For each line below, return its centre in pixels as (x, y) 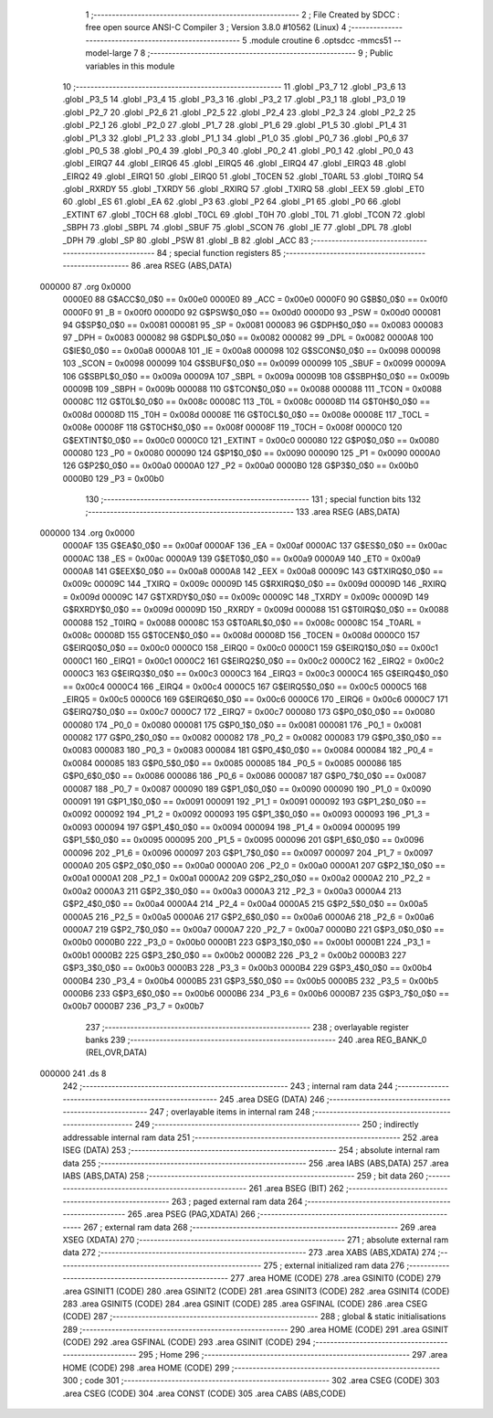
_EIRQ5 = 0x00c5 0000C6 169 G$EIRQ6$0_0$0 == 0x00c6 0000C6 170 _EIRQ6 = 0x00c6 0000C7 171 (255, 698)
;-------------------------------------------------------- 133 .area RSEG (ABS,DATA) (243, 512)
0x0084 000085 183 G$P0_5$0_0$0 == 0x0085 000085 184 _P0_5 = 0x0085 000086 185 (232, 762)
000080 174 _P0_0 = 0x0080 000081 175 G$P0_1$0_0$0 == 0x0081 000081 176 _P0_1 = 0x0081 (242, 725)
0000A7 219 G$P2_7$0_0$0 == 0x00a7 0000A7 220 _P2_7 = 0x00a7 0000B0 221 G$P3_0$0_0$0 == (253, 929)
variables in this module (130, 66)
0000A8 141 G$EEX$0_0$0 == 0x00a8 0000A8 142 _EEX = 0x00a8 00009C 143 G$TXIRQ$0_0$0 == (253, 571)
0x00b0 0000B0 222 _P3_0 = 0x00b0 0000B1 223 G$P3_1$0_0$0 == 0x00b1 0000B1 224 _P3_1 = (247, 943)
